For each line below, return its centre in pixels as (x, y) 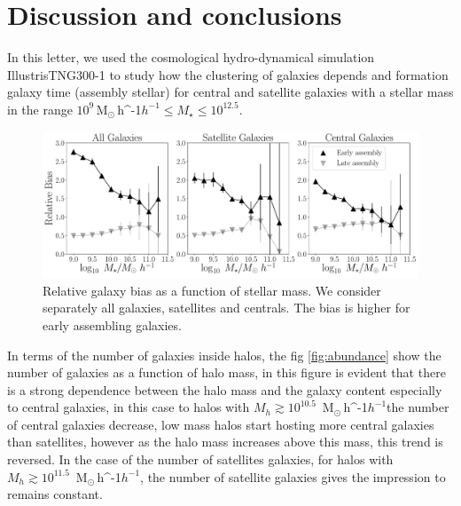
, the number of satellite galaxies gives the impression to (293, 476)
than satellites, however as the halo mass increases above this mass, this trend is (225, 442)
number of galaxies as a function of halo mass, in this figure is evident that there (227, 372)
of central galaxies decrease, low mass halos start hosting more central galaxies (221, 424)
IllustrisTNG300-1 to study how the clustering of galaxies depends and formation (228, 74)
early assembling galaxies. (112, 324)
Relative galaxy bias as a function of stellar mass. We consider (212, 290)
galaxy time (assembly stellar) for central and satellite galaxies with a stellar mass (230, 92)
